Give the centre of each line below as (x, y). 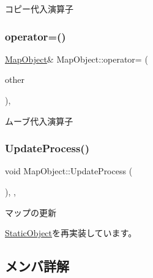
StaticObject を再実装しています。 (71, 233)
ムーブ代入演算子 (39, 121)
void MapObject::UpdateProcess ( (69, 171)
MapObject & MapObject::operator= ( (76, 59)
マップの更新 (31, 212)
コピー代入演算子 (39, 9)
